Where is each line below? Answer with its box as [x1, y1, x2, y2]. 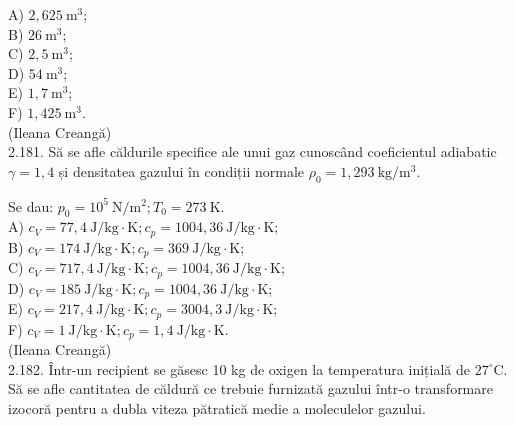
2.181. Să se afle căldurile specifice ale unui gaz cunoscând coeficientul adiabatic [8, 141, 497, 162]
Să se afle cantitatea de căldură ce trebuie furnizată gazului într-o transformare [8, 378, 493, 399]
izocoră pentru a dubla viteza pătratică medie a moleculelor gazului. [8, 397, 426, 418]
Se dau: [8, 195, 54, 216]
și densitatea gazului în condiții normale [58, 160, 305, 181]
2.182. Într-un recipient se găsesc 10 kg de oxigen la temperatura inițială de [8, 358, 470, 379]
